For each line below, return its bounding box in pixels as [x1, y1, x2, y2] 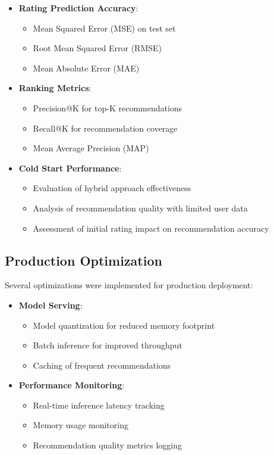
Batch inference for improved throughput [33, 339, 182, 351]
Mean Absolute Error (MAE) [33, 61, 140, 74]
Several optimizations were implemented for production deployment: [5, 279, 253, 291]
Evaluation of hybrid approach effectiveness [33, 182, 191, 194]
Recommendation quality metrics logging [33, 439, 182, 451]
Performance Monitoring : [18, 379, 125, 391]
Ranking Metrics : [18, 82, 92, 94]
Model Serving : [18, 298, 83, 311]
